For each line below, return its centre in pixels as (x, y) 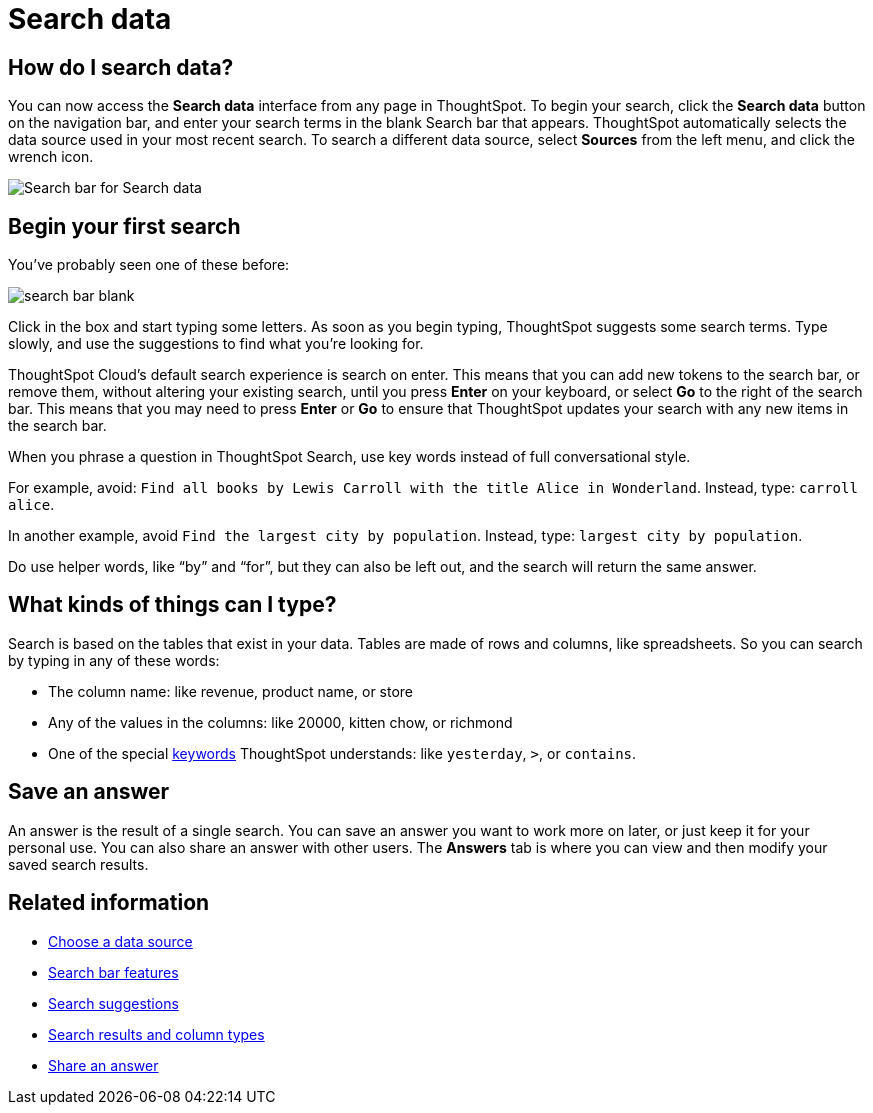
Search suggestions (113, 1003)
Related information (109, 903)
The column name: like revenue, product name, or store (231, 691)
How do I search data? (121, 67)
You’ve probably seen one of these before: (149, 265)
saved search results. (78, 864)
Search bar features (113, 972)
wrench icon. (51, 157)
